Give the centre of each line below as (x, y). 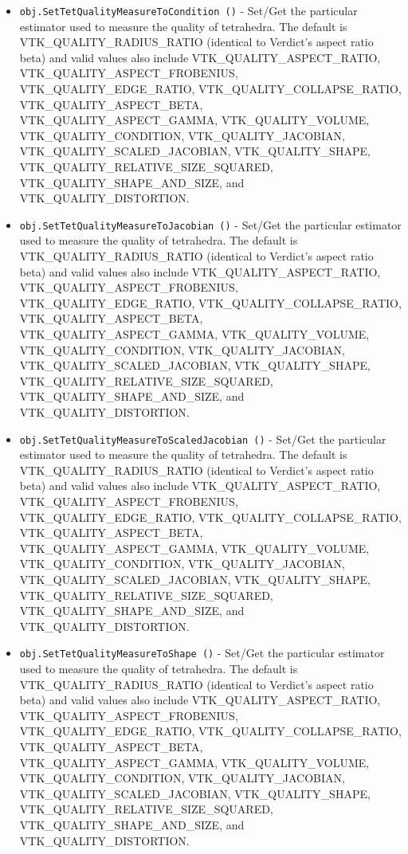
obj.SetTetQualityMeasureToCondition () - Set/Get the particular (188, 10)
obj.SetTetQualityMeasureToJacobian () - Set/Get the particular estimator (210, 224)
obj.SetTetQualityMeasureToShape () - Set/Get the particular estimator (202, 653)
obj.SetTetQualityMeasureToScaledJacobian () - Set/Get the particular (203, 439)
